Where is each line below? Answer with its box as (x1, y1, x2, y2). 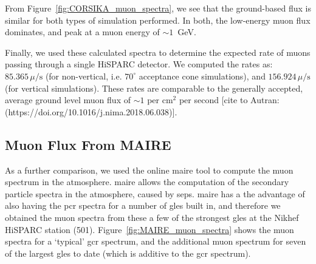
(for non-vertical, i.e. (45, 69, 122, 82)
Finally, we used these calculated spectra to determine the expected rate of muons (5, 46, 311, 58)
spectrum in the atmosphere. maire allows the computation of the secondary (5, 175, 289, 188)
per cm (147, 93, 173, 106)
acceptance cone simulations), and (139, 69, 266, 82)
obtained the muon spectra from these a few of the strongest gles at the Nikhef (5, 211, 299, 223)
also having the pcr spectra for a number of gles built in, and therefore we (5, 199, 281, 212)
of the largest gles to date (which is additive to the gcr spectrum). (5, 246, 251, 259)
